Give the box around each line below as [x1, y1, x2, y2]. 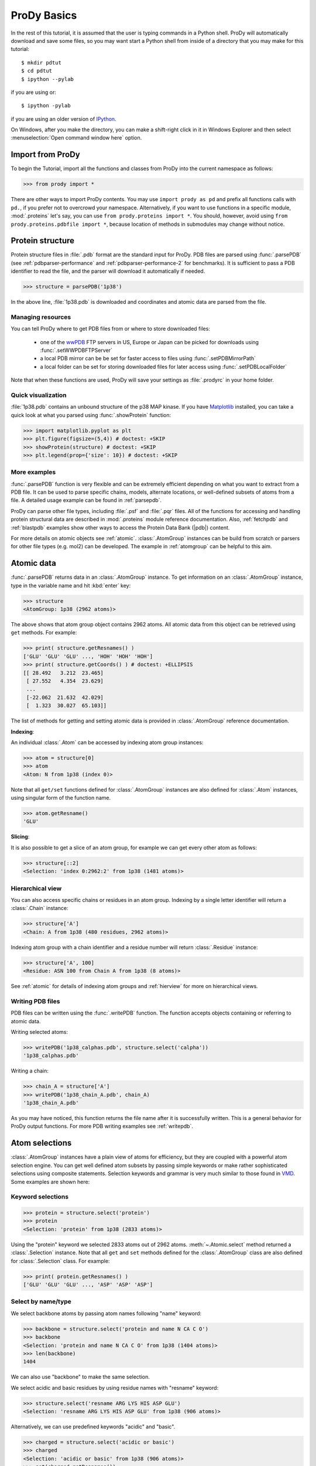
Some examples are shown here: [11, 1178, 90, 1185]
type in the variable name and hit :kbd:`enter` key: [11, 582, 131, 589]
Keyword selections [11, 1193, 69, 1201]
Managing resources [11, 313, 71, 321]
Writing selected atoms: [11, 1028, 68, 1035]
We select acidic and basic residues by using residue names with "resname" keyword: [11, 1384, 219, 1391]
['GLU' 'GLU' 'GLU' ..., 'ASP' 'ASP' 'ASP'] [23, 1281, 153, 1288]
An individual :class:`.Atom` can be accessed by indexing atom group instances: [11, 739, 204, 746]
